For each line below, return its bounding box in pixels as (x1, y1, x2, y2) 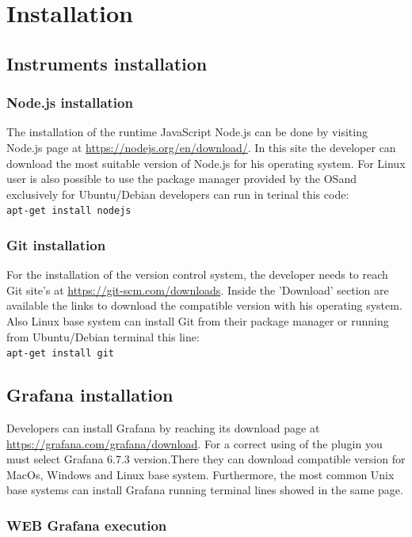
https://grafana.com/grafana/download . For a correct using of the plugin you (6, 435, 383, 451)
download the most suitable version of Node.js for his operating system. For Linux (6, 154, 406, 171)
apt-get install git (6, 348, 115, 360)
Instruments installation (6, 51, 208, 75)
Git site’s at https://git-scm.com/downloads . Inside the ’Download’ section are (6, 281, 389, 298)
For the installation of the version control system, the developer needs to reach (6, 266, 388, 283)
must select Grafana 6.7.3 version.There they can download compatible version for (6, 451, 406, 467)
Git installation (6, 234, 106, 254)
